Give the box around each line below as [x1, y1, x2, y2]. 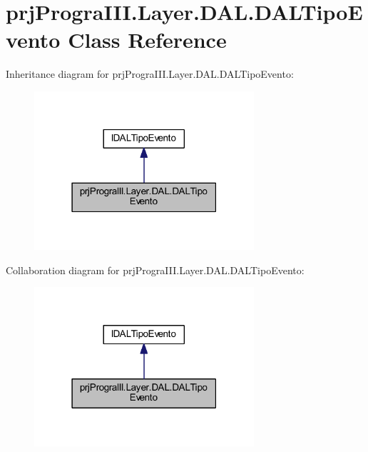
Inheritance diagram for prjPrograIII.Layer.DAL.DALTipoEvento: [6, 66, 294, 81]
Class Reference [68, 25, 227, 54]
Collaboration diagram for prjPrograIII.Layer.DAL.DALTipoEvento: [6, 262, 305, 277]
